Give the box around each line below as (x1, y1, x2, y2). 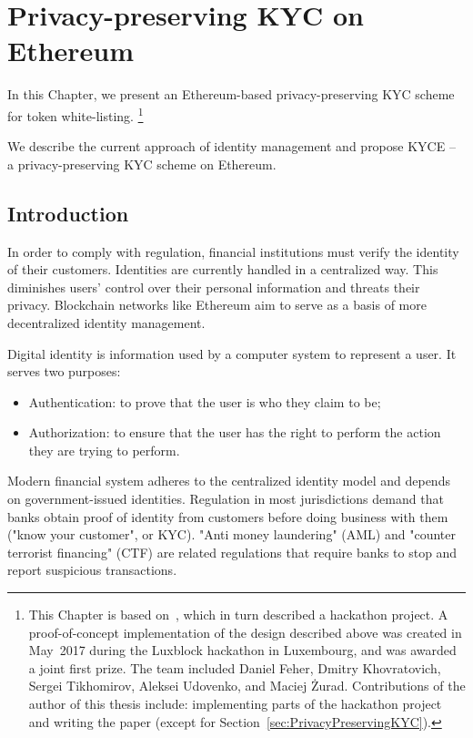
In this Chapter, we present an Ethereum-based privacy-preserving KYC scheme (7, 85, 455, 104)
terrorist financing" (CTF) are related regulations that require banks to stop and (7, 542, 458, 561)
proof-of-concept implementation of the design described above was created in (28, 622, 462, 641)
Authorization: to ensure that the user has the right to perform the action (28, 423, 441, 442)
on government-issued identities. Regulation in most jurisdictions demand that (7, 489, 444, 508)
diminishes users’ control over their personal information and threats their (7, 277, 420, 296)
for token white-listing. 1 (7, 103, 144, 125)
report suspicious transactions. (7, 560, 177, 579)
